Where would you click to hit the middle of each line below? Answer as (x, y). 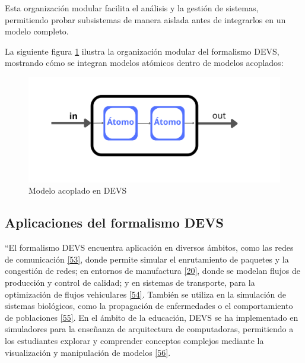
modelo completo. (37, 31)
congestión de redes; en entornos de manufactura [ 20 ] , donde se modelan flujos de (152, 271)
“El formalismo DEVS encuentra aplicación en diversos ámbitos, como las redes (149, 247)
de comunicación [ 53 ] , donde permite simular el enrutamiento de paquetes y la (147, 259)
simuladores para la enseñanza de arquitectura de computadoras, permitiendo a (149, 329)
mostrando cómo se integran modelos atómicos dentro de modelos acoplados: (144, 63)
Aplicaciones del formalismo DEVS (114, 222)
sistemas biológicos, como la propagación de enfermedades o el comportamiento (149, 306)
